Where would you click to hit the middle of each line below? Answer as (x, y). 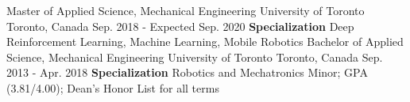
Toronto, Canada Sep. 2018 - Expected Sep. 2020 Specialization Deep (180, 26)
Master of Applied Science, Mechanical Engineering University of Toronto (186, 10)
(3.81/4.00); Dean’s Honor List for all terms (113, 87)
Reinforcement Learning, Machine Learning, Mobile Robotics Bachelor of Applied (205, 42)
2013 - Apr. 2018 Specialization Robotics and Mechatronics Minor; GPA (187, 72)
